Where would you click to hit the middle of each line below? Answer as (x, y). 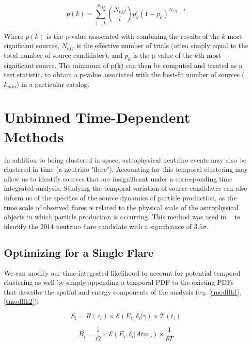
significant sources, (32, 45)
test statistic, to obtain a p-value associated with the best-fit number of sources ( (124, 74)
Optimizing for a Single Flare (79, 252)
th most (210, 55)
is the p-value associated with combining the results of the (133, 36)
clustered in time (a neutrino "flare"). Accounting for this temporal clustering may (126, 169)
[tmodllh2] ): (21, 301)
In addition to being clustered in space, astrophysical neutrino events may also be (125, 159)
